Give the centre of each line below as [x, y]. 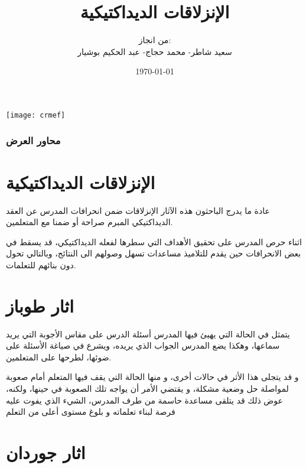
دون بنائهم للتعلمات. [41, 264]
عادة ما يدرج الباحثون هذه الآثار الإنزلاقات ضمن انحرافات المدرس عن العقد [138, 210]
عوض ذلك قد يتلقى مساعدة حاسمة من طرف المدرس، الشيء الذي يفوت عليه [144, 400]
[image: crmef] [36, 115]
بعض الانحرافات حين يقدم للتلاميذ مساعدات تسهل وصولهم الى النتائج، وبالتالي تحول [154, 253]
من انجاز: [155, 40]
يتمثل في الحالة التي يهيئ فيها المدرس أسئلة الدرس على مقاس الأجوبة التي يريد [148, 334]
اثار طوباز [40, 305]
